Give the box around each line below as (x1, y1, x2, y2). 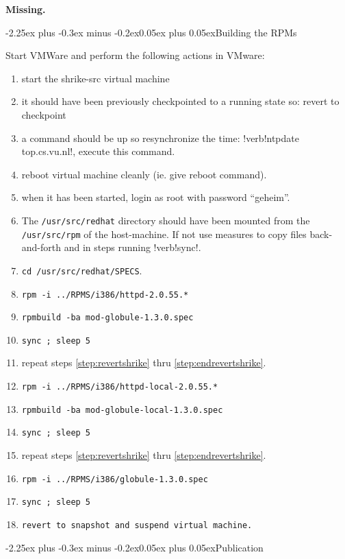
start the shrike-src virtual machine (21, 71, 170, 85)
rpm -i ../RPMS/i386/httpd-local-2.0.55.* (21, 382, 218, 392)
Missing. (5, 2, 46, 16)
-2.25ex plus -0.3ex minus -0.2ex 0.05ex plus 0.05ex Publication (5, 540, 264, 554)
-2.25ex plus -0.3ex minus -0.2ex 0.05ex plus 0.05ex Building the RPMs (5, 25, 297, 39)
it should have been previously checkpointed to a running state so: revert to (21, 94, 340, 108)
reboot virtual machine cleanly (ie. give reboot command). (21, 167, 267, 181)
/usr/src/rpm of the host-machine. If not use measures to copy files (21, 226, 307, 241)
